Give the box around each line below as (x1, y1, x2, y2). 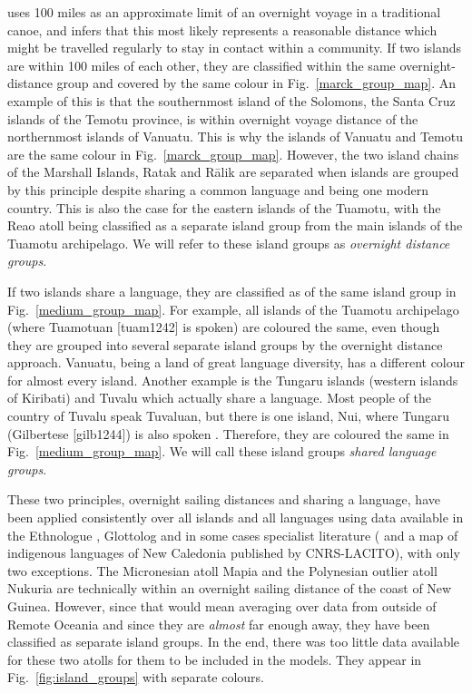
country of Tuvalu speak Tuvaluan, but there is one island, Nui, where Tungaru (7, 406, 449, 425)
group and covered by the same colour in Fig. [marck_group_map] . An (56, 73, 457, 93)
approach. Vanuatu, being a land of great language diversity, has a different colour (7, 353, 466, 372)
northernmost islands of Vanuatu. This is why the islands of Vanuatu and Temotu (7, 127, 463, 146)
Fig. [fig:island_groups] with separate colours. (7, 668, 265, 687)
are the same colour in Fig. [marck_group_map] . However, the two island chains (7, 144, 459, 163)
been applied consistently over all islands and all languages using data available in (7, 508, 464, 527)
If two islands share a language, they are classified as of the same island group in (7, 281, 457, 300)
